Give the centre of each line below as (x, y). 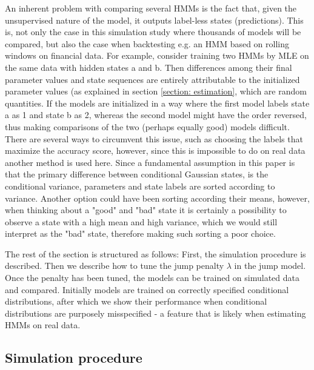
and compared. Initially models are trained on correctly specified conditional (147, 289)
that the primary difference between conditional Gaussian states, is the (137, 174)
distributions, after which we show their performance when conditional (136, 301)
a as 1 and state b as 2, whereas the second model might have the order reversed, (156, 115)
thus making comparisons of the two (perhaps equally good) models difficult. (147, 126)
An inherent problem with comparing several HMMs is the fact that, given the (151, 8)
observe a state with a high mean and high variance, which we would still (141, 221)
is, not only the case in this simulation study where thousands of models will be (153, 32)
